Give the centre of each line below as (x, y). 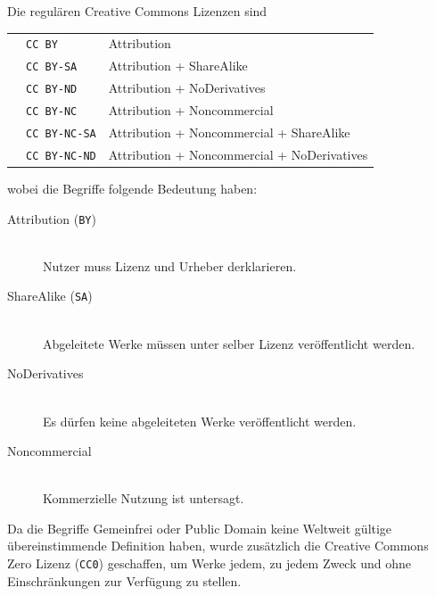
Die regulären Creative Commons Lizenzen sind (137, 11)
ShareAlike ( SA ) (50, 296)
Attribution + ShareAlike (178, 66)
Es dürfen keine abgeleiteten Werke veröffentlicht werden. (200, 421)
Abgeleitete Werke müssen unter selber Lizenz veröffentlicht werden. (229, 343)
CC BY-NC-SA (61, 133)
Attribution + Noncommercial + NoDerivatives (238, 154)
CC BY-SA (52, 67)
